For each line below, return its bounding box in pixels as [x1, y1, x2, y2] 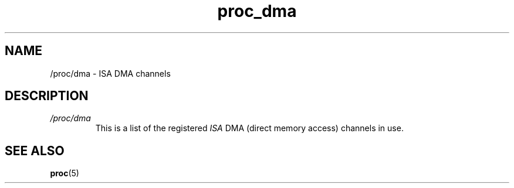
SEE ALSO [5, 143, 65, 158]
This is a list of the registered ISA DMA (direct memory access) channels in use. [95, 123, 404, 134]
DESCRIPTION [5, 88, 89, 104]
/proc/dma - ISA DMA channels [50, 68, 171, 78]
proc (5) [50, 168, 79, 179]
